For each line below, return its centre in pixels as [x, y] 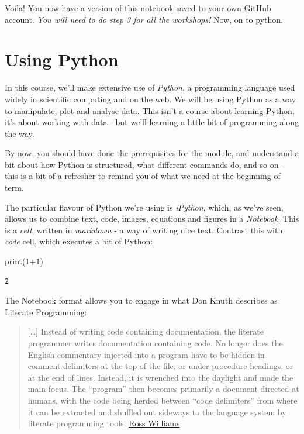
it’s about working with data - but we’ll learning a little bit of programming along [152, 122]
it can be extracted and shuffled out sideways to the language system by [157, 411]
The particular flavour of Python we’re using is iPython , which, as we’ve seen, [144, 207]
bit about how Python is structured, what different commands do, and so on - [144, 164]
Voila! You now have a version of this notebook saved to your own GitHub [138, 8]
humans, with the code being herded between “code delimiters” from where [163, 400]
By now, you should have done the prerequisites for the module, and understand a [152, 153]
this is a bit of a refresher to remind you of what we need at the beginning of [143, 176]
